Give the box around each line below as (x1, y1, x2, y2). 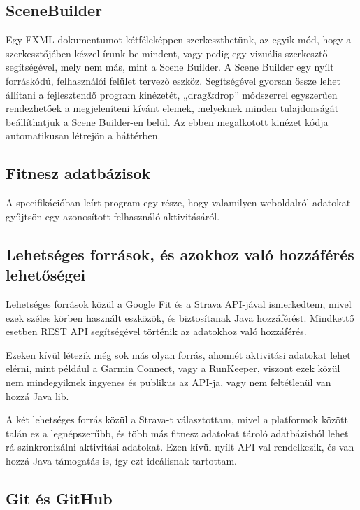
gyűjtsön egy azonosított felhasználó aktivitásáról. (6, 208, 220, 223)
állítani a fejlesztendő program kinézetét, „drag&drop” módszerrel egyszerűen (6, 87, 338, 101)
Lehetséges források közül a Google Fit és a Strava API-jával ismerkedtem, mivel (6, 296, 352, 311)
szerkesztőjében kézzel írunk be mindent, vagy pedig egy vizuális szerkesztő (6, 45, 328, 60)
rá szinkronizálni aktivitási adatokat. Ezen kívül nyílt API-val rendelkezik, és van (6, 439, 354, 454)
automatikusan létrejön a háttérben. (6, 128, 161, 143)
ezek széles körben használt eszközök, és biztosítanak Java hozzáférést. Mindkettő (6, 310, 354, 325)
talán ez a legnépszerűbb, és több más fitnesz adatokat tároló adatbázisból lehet (6, 425, 349, 440)
